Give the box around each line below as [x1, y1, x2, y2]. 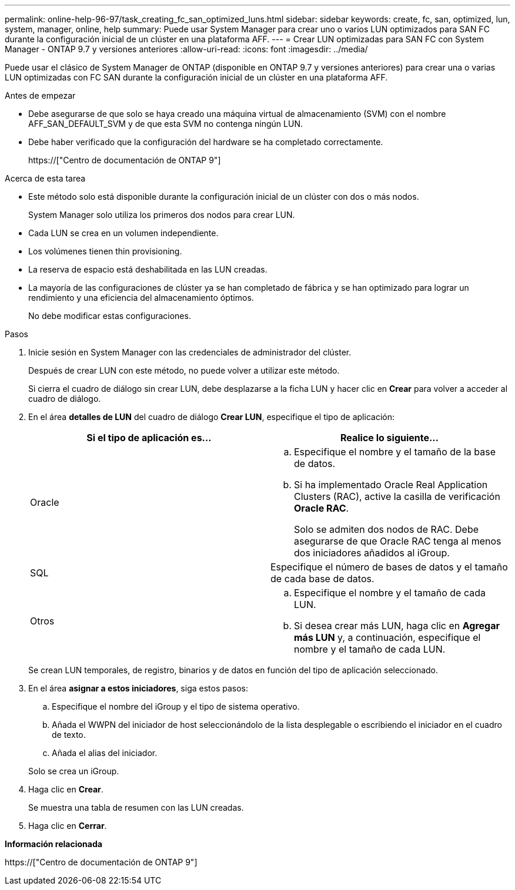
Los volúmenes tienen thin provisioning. [28, 246, 182, 256]
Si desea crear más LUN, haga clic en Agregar [294, 620, 500, 632]
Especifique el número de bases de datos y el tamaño [270, 561, 508, 573]
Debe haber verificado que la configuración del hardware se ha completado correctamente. [28, 137, 383, 147]
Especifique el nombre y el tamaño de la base [294, 446, 496, 458]
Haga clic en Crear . [28, 784, 103, 794]
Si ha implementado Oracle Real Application [294, 479, 488, 491]
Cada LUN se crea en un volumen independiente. [28, 228, 219, 238]
